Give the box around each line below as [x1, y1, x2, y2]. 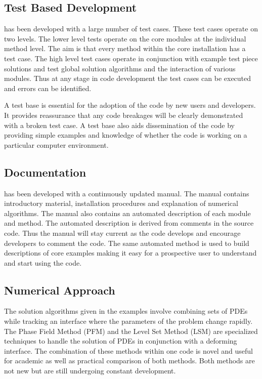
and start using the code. [4, 257, 82, 268]
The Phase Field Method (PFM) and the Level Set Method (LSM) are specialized [4, 325, 258, 336]
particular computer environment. [4, 139, 109, 150]
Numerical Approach [4, 282, 115, 298]
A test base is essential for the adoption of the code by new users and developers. [4, 100, 256, 110]
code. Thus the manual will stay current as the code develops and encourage [4, 227, 241, 238]
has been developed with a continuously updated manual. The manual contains [4, 188, 249, 198]
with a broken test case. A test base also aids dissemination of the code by [4, 119, 235, 130]
